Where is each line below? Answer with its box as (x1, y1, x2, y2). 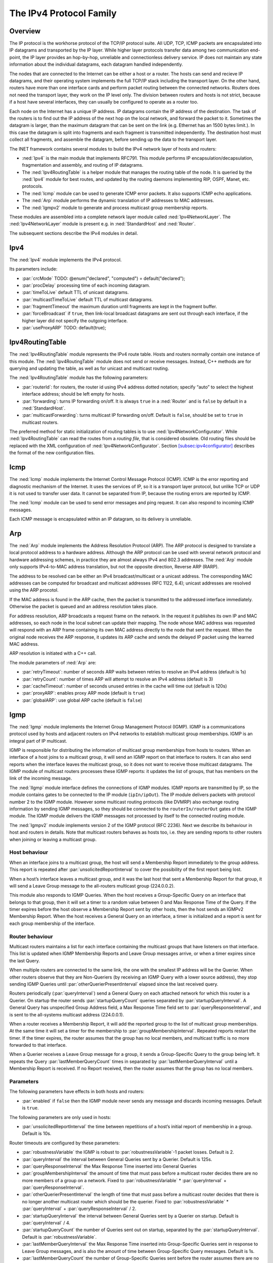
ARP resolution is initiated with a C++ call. (9, 650, 97, 656)
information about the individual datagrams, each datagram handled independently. (9, 61, 183, 68)
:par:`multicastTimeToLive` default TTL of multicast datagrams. (22, 296, 153, 303)
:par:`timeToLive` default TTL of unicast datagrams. (22, 289, 129, 296)
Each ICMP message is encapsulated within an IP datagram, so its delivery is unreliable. (9, 516, 192, 522)
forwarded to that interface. (9, 1042, 67, 1048)
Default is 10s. (22, 1131, 52, 1137)
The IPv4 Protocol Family (9, 8, 117, 19)
